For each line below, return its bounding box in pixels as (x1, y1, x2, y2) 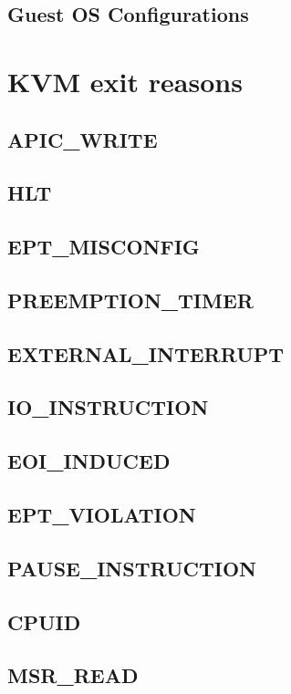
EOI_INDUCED (7, 447, 171, 475)
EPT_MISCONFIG (7, 233, 200, 261)
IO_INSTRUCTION (7, 393, 209, 421)
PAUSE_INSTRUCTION (7, 554, 256, 582)
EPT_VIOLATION (7, 501, 196, 529)
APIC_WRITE (7, 125, 158, 153)
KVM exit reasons (7, 62, 243, 99)
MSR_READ (7, 661, 139, 689)
